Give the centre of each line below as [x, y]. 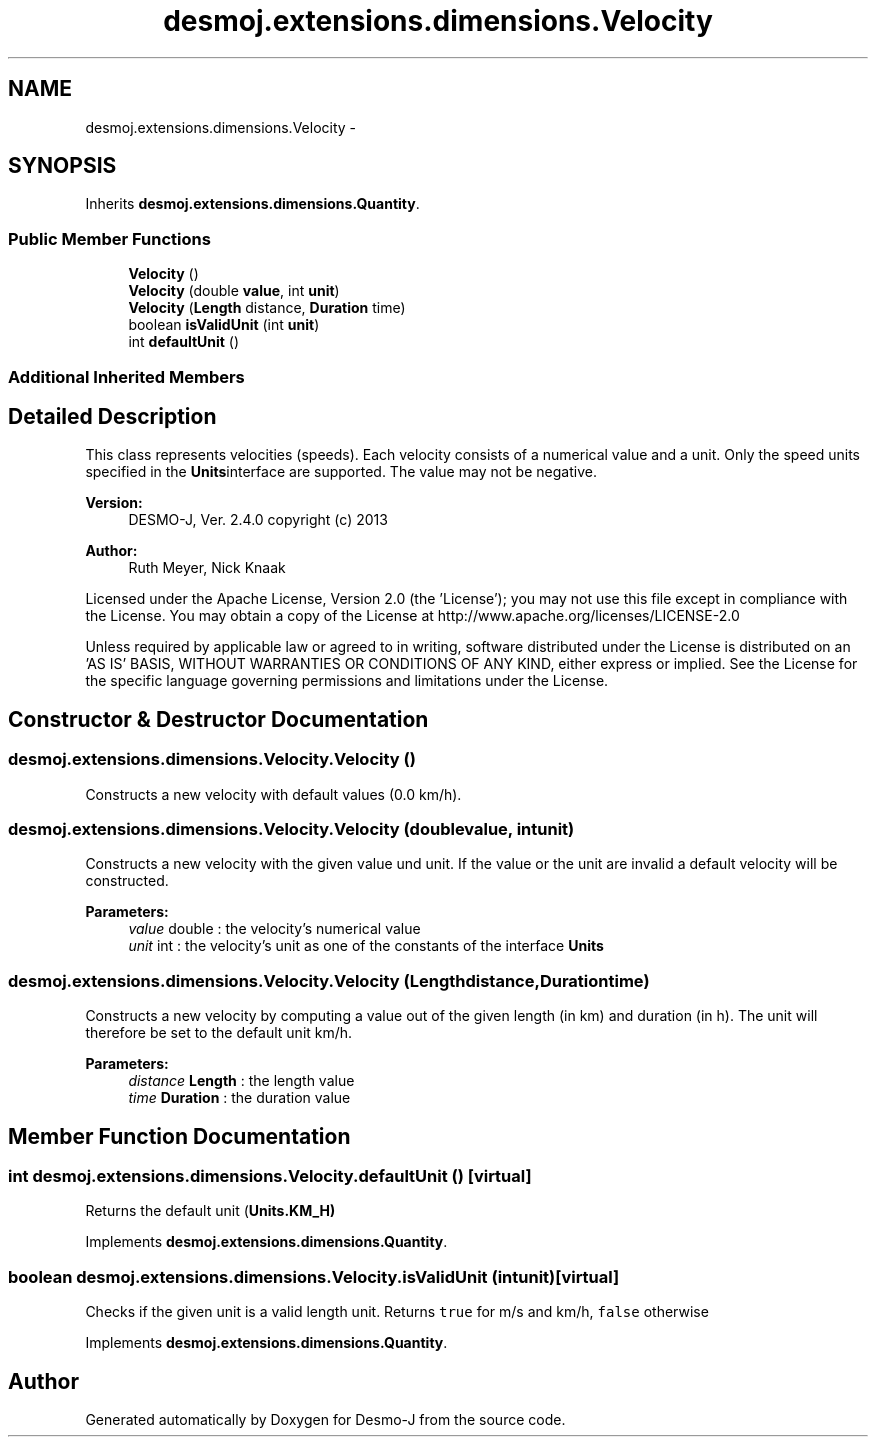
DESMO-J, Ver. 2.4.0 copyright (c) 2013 [258, 520]
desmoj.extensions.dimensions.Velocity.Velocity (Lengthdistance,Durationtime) [329, 980]
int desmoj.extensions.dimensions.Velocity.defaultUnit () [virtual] [270, 1175]
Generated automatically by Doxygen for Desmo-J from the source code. [325, 1419]
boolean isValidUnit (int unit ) [224, 325]
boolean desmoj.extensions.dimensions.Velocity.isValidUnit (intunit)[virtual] [314, 1276]
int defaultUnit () [184, 342]
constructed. [127, 881]
